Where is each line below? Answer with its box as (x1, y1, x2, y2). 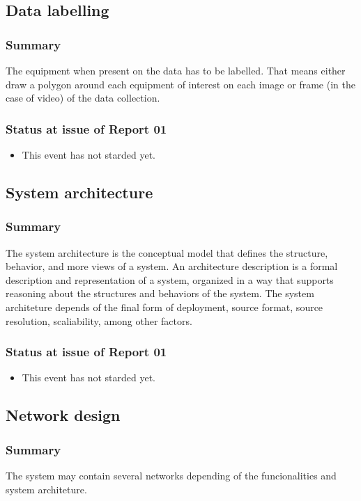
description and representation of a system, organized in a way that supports (6, 272, 334, 287)
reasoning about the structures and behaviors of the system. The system (6, 286, 314, 301)
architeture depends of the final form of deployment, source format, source (6, 299, 323, 314)
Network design (6, 404, 121, 426)
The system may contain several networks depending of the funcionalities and (6, 468, 337, 482)
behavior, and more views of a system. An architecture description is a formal (6, 259, 338, 273)
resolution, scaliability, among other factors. (6, 313, 192, 328)
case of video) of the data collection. (6, 90, 160, 105)
